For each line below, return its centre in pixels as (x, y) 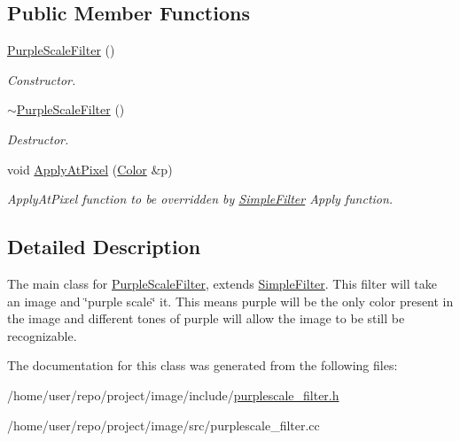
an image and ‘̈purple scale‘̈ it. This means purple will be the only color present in (230, 301)
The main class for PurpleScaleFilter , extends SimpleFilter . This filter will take (222, 283)
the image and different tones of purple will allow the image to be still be (206, 318)
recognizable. (42, 335)
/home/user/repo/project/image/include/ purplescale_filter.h (173, 395)
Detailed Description (104, 247)
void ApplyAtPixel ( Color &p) (90, 169)
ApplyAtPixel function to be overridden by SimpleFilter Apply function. (200, 199)
